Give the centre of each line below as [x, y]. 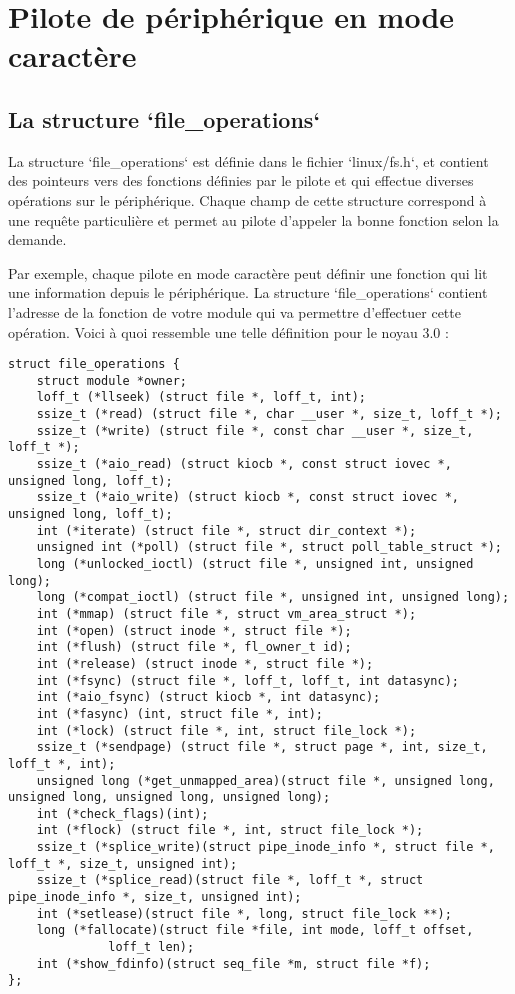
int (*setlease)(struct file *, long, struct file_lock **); [244, 913]
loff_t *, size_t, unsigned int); [123, 863]
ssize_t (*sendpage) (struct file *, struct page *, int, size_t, [262, 747]
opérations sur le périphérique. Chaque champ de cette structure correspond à [247, 199]
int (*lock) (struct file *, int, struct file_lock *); [226, 730]
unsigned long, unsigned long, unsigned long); [169, 797]
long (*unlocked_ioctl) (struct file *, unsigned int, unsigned [255, 563]
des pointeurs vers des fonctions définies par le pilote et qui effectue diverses [241, 180]
